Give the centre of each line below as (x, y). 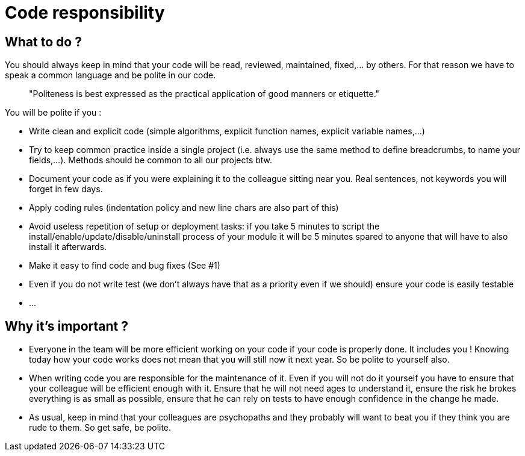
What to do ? (43, 42)
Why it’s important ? (67, 326)
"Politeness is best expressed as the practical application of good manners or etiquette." (204, 94)
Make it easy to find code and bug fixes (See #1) (125, 266)
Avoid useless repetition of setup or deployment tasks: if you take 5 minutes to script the (204, 226)
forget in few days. (66, 189)
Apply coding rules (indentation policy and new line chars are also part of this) (184, 208)
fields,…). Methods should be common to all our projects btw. (151, 160)
